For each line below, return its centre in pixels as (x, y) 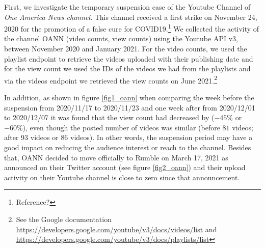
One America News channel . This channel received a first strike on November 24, (131, 17)
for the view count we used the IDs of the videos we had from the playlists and (127, 68)
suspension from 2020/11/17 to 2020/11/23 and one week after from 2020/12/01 (130, 107)
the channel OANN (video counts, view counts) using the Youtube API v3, (121, 38)
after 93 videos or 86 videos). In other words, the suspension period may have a (128, 137)
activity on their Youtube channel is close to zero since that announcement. (122, 177)
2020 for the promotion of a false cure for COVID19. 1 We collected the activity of (132, 28)
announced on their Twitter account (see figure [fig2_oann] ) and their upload (125, 167)
